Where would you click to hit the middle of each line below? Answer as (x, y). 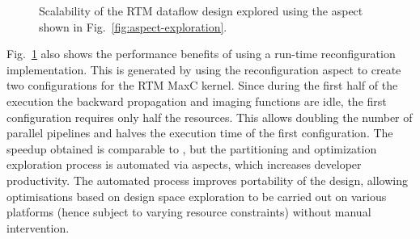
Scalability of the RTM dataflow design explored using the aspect (201, 10)
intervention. (38, 227)
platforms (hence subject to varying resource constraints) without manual (189, 212)
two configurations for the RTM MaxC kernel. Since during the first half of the (202, 85)
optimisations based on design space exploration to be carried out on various (197, 196)
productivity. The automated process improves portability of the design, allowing (207, 180)
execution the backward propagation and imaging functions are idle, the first (197, 101)
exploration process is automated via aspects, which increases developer (184, 164)
